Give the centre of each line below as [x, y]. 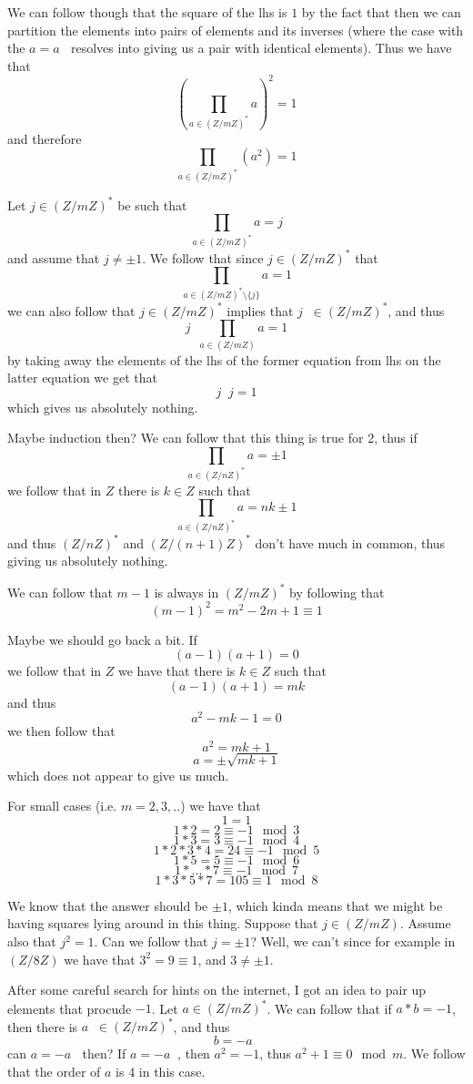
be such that [152, 205]
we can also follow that [71, 310]
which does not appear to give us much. [118, 775]
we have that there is [176, 671]
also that [32, 941]
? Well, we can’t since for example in [353, 941]
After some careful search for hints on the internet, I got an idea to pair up [217, 990]
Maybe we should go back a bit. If [102, 639]
